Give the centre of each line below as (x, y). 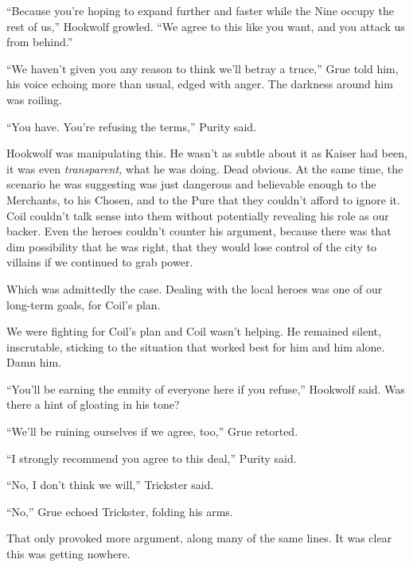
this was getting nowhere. (68, 554)
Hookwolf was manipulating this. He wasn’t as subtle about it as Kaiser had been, (207, 153)
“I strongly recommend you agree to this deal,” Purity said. (152, 458)
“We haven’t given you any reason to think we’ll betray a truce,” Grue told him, (203, 68)
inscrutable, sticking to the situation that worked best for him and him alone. (196, 346)
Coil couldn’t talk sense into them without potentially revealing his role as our (198, 215)
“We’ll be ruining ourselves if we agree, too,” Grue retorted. (152, 431)
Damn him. (34, 362)
